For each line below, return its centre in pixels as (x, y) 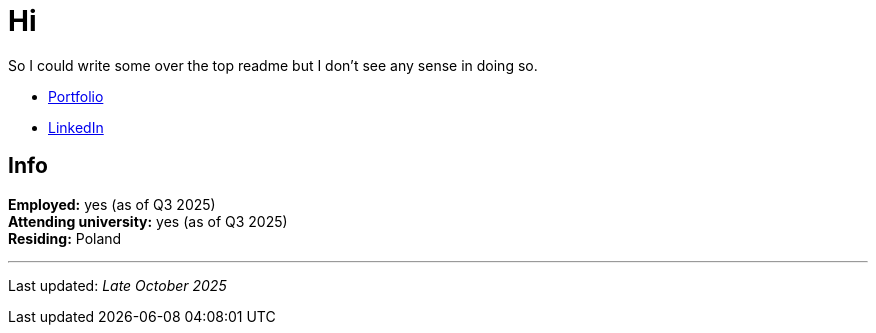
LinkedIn (76, 127)
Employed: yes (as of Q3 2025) (112, 204)
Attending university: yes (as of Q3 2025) (148, 221)
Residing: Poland (65, 238)
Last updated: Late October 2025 (117, 285)
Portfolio (76, 96)
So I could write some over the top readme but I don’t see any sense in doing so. (273, 65)
